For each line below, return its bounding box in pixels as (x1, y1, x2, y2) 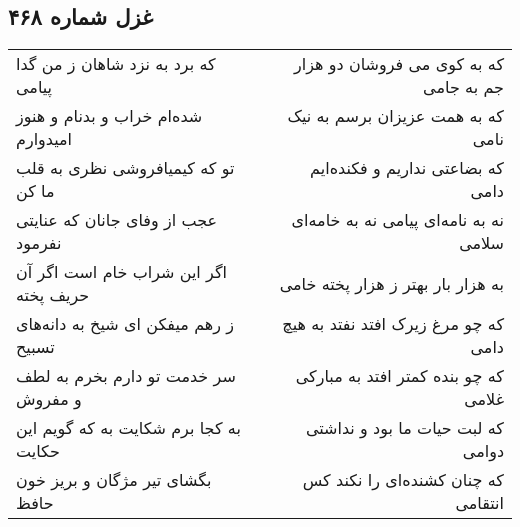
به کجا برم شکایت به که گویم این (16, 416, 241, 440)
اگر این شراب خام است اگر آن (16, 260, 227, 284)
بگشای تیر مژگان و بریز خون (16, 468, 212, 492)
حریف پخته (16, 283, 90, 307)
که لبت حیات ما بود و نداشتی (305, 416, 504, 440)
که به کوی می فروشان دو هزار (293, 52, 504, 76)
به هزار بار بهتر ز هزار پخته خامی (279, 271, 504, 295)
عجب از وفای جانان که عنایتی (16, 208, 218, 232)
